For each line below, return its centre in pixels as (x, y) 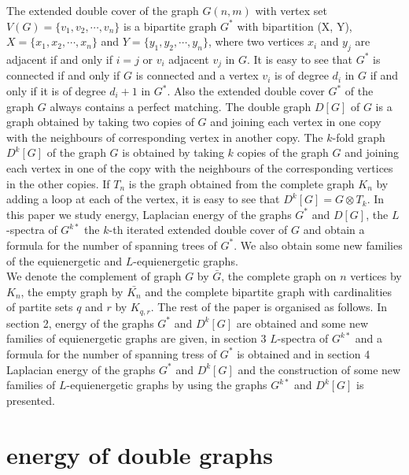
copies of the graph (283, 152)
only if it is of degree (56, 91)
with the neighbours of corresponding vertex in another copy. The (165, 137)
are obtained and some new (302, 323)
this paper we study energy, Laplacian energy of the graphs (149, 214)
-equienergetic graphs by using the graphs (167, 385)
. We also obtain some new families (318, 245)
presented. (31, 400)
